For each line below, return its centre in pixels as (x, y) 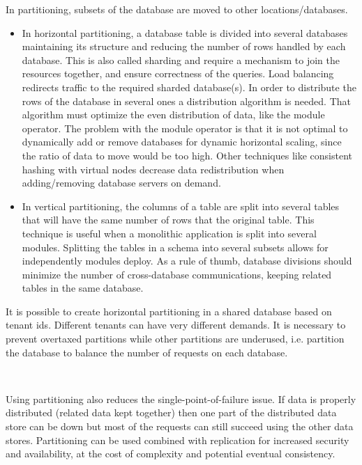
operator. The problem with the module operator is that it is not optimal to (185, 128)
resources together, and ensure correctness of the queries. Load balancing (178, 73)
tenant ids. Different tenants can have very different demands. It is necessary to (176, 325)
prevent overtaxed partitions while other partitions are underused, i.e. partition (175, 339)
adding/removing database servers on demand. (121, 183)
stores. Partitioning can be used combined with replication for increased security (178, 440)
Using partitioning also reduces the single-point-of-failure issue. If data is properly (181, 399)
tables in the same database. (83, 288)
